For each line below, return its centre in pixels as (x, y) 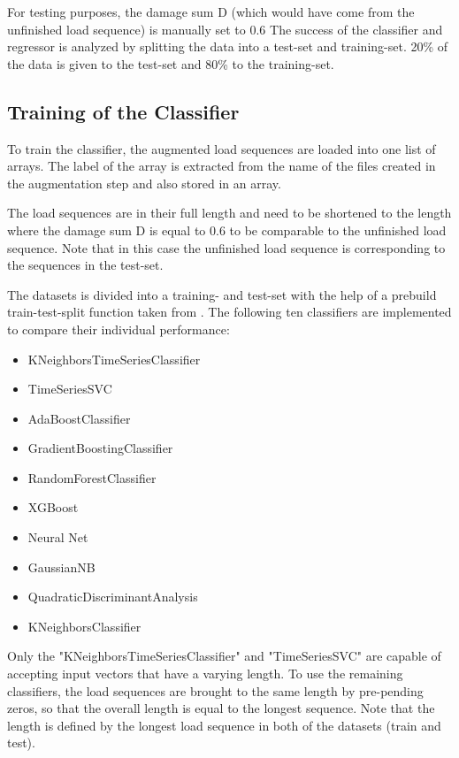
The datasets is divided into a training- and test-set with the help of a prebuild (222, 294)
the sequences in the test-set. (85, 265)
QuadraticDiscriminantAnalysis (113, 597)
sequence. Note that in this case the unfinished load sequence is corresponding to (226, 247)
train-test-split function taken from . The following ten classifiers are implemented (229, 312)
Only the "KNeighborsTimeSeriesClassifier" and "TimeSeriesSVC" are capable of (224, 656)
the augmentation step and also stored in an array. (144, 183)
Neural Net (58, 537)
